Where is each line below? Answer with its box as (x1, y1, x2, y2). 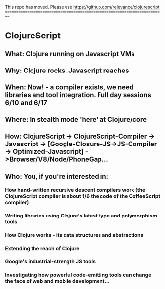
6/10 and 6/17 (5, 99, 48, 107)
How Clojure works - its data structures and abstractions (5, 232, 144, 239)
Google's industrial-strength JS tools (5, 258, 96, 265)
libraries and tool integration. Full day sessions (5, 91, 152, 99)
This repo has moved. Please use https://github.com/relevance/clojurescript (5, 4, 160, 10)
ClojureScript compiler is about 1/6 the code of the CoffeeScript (5, 193, 161, 200)
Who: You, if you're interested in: (5, 172, 109, 181)
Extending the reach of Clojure (5, 245, 80, 252)
